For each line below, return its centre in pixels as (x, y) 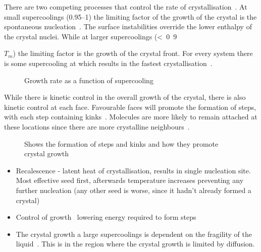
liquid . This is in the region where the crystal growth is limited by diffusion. (135, 244)
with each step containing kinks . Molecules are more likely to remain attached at (131, 117)
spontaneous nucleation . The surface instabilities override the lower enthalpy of (128, 26)
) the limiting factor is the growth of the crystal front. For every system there (133, 53)
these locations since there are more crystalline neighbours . (97, 126)
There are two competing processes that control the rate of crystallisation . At (126, 7)
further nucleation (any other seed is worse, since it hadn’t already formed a (134, 190)
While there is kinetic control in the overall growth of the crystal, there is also (125, 97)
